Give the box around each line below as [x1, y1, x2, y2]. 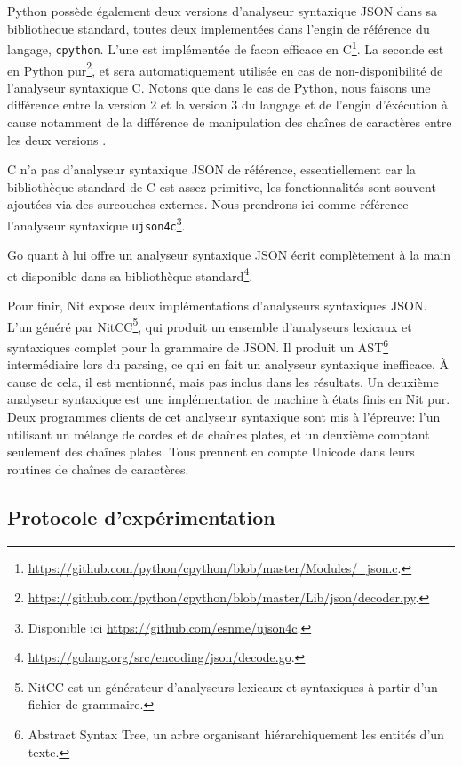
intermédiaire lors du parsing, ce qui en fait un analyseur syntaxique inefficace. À [7, 355, 450, 374]
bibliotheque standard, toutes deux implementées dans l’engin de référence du [7, 19, 430, 37]
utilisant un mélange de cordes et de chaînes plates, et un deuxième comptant [7, 424, 430, 443]
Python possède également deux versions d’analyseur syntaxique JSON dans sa [7, 2, 438, 20]
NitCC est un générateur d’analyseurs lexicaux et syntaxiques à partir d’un [28, 677, 438, 696]
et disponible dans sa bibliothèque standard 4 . [7, 263, 253, 285]
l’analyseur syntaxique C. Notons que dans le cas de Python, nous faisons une [7, 77, 431, 96]
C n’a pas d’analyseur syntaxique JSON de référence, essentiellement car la [7, 160, 416, 179]
